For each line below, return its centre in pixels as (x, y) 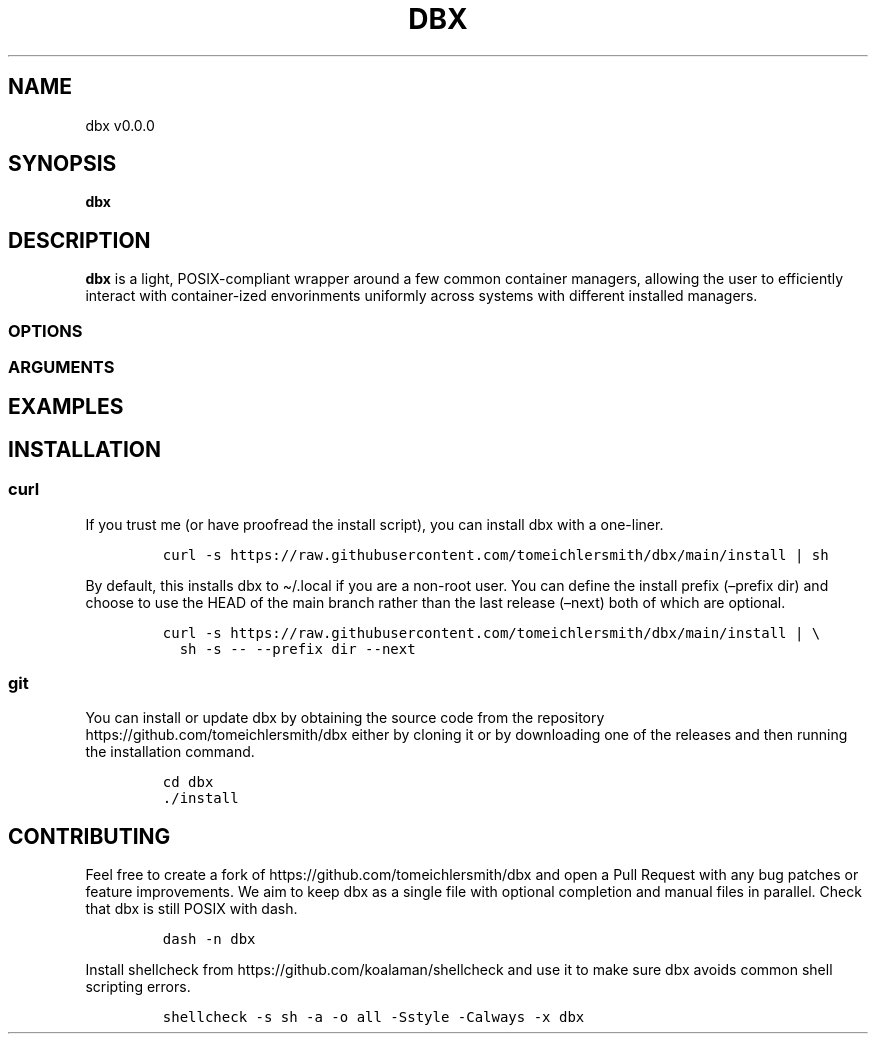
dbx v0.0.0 (120, 125)
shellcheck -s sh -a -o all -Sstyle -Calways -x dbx (373, 1017)
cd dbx (188, 782)
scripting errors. (138, 987)
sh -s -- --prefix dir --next (297, 648)
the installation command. (170, 752)
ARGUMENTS (61, 367)
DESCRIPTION (79, 240)
